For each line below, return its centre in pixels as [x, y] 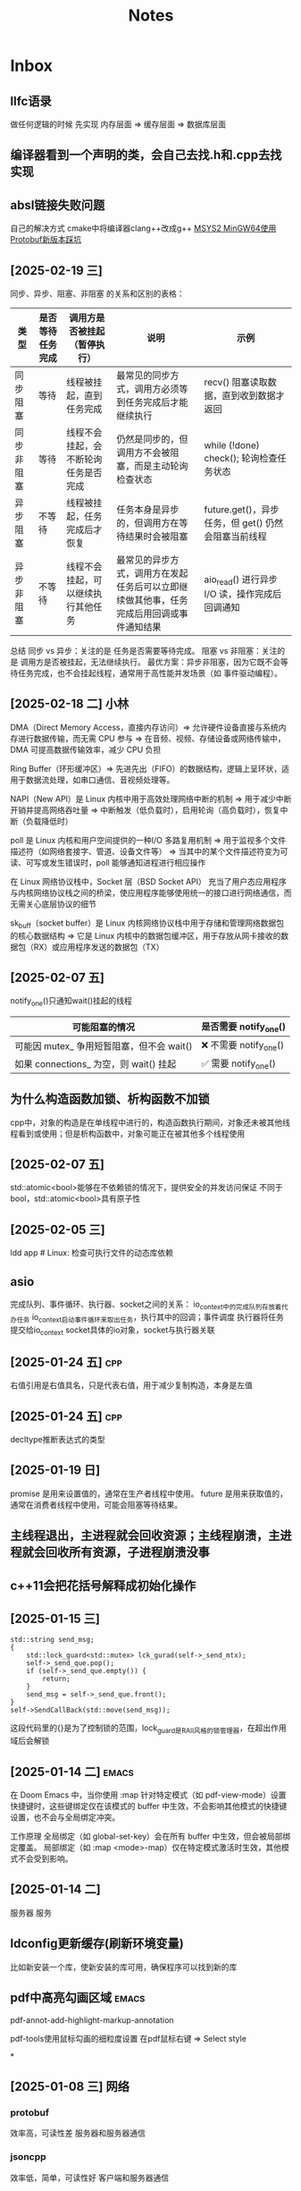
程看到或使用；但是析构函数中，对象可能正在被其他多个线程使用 [127, 1133]
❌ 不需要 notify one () [243, 1046]
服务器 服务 [31, 1912]
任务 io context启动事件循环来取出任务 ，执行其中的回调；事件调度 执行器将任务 [150, 1318]
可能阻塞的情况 [104, 1028]
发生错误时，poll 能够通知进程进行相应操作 [127, 862]
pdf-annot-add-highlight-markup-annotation [92, 2020]
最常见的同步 [143, 376]
